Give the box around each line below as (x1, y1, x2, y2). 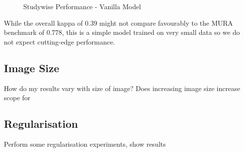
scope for (4, 92, 31, 103)
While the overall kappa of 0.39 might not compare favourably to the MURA (4, 17, 233, 28)
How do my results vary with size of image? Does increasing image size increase (4, 83, 240, 93)
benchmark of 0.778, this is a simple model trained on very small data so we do (4, 27, 240, 37)
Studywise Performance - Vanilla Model (23, 1, 141, 11)
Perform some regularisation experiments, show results (4, 138, 166, 149)
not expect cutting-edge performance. (4, 36, 115, 46)
